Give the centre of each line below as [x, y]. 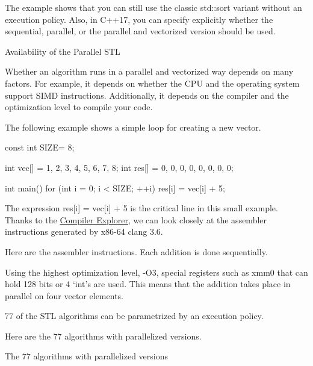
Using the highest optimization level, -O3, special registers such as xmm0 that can [156, 272]
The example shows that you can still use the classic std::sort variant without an [153, 7]
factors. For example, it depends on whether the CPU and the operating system [152, 83]
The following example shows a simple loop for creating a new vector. [133, 127]
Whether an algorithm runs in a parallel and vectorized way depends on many [149, 71]
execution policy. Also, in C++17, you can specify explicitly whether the [139, 19]
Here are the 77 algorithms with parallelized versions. [103, 336]
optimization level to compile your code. [79, 107]
